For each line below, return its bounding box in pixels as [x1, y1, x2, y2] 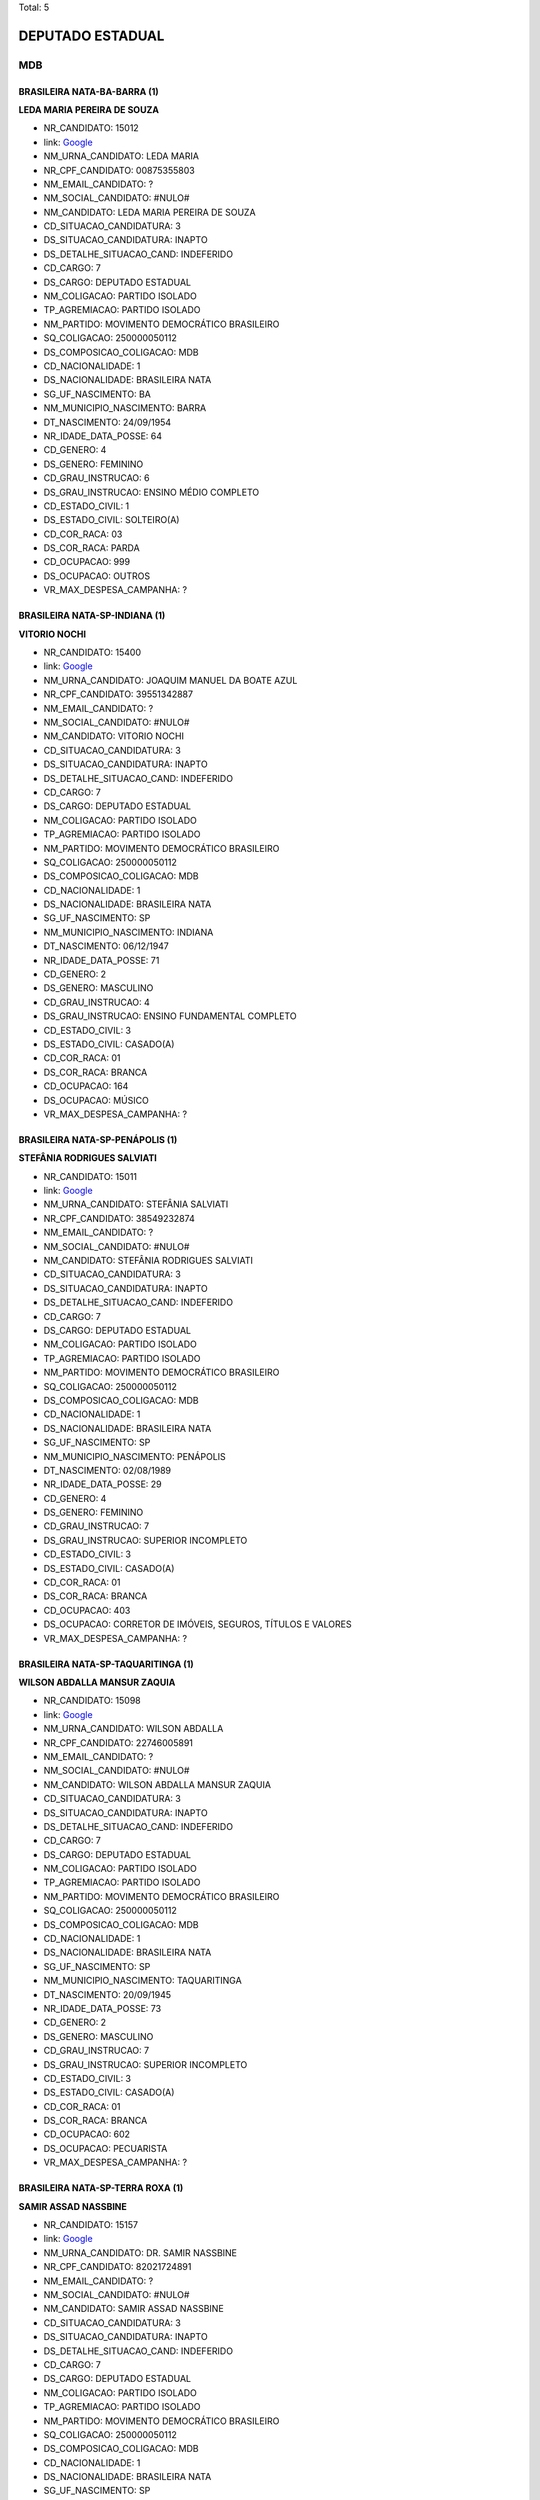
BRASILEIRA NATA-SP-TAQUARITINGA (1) [18, 1658, 194, 1670]
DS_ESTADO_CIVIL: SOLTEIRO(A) [43, 514, 180, 526]
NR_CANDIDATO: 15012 [43, 122, 139, 134]
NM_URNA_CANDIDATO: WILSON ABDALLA [43, 1723, 224, 1735]
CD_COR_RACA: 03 [43, 528, 123, 540]
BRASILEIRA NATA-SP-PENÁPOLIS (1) [18, 1133, 178, 1145]
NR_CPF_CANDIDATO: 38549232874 [43, 1212, 195, 1224]
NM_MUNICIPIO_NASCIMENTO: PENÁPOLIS [43, 1450, 227, 1462]
